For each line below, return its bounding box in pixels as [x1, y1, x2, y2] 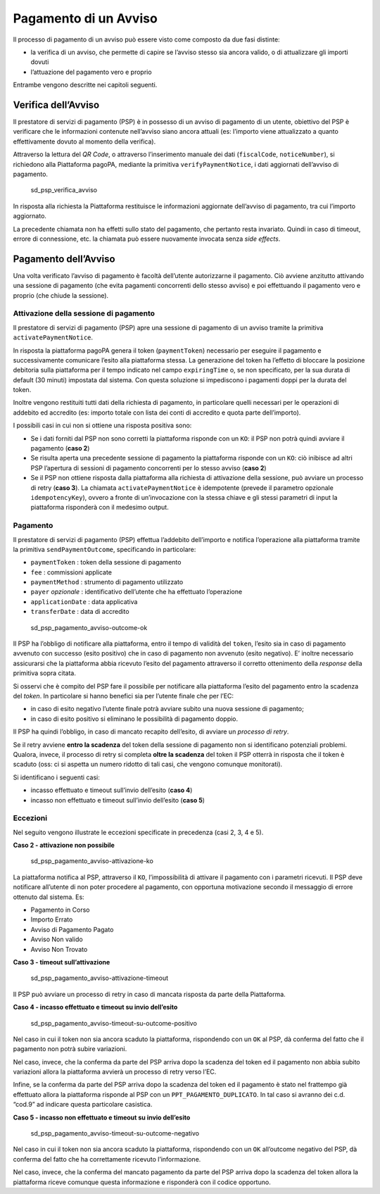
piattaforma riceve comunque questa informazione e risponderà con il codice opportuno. [13, 1178, 271, 1186]
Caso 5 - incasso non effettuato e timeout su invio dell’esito [13, 1113, 191, 1121]
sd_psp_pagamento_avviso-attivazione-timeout [30, 974, 169, 982]
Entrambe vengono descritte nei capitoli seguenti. [13, 81, 158, 89]
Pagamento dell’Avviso [13, 253, 115, 265]
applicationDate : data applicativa [30, 597, 138, 605]
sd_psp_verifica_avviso [30, 186, 98, 194]
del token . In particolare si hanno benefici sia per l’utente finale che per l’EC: [13, 692, 234, 700]
